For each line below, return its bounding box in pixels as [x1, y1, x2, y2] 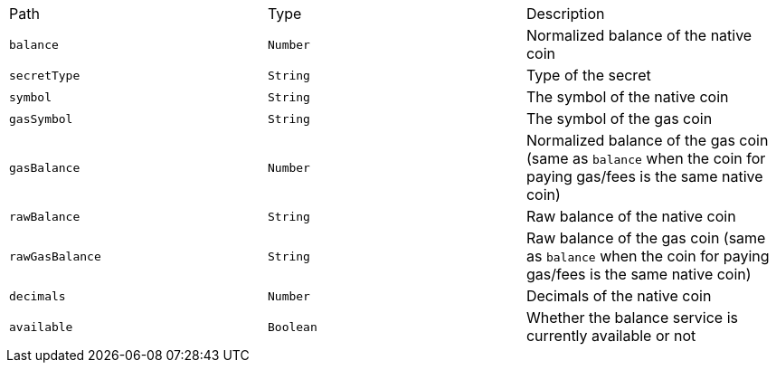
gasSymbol [9, 111, 73, 126]
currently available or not [525, 327, 696, 345]
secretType [9, 68, 80, 82]
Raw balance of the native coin [525, 207, 736, 225]
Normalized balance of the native [525, 26, 752, 44]
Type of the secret [525, 66, 651, 84]
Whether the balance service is [525, 308, 739, 327]
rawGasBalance [9, 249, 101, 263]
